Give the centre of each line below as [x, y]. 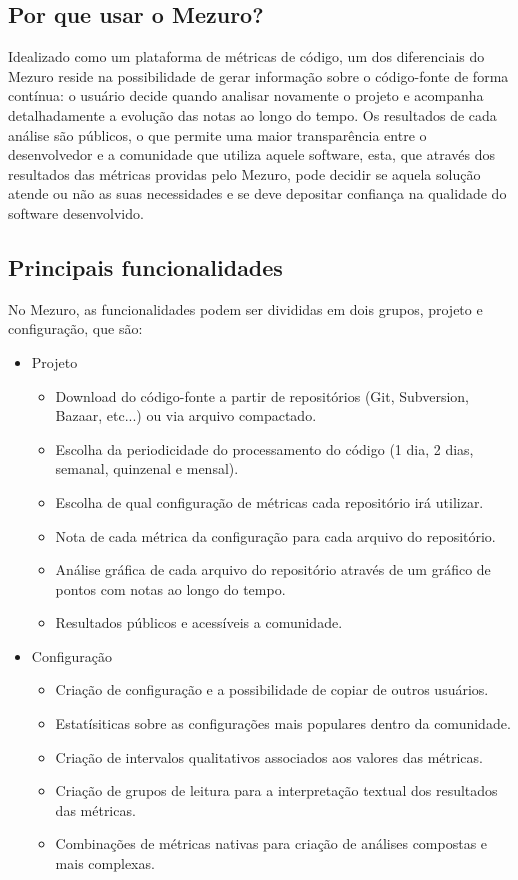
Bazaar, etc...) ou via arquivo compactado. [186, 415]
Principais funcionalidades [145, 266]
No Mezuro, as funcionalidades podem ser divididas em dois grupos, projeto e [245, 308]
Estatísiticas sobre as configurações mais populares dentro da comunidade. [283, 723]
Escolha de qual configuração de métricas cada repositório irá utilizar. [269, 501]
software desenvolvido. [76, 212]
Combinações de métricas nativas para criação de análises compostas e [271, 843]
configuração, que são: [75, 328]
